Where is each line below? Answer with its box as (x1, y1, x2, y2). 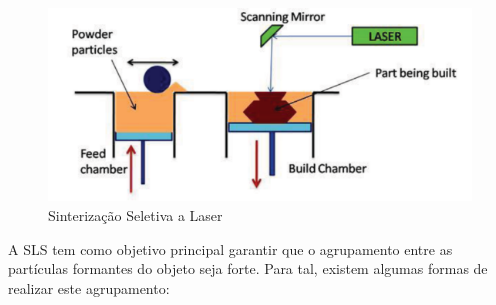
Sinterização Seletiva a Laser (48, 205, 223, 226)
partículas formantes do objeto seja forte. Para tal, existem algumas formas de (8, 258, 488, 279)
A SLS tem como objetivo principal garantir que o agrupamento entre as (8, 238, 453, 259)
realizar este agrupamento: (8, 277, 170, 298)
